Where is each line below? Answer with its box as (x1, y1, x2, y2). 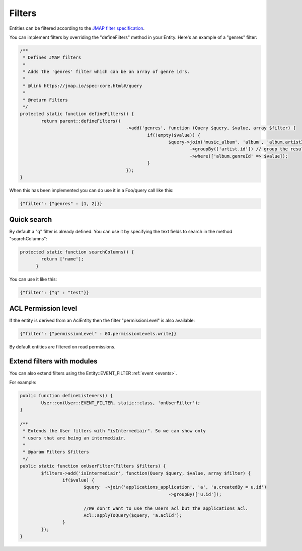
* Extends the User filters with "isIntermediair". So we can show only (23, 428, 206, 434)
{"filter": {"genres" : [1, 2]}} (20, 201, 103, 206)
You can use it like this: (9, 276, 57, 282)
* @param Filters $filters (23, 449, 89, 455)
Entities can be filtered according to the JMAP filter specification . (9, 25, 145, 31)
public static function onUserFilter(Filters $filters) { (20, 463, 166, 469)
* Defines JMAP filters (23, 55, 82, 60)
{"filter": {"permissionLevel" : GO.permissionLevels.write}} (20, 331, 177, 337)
